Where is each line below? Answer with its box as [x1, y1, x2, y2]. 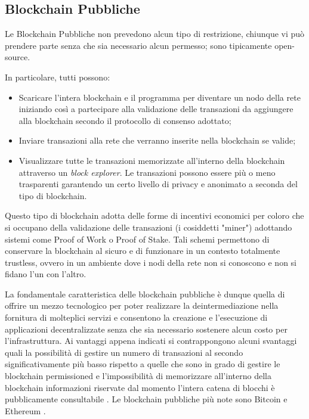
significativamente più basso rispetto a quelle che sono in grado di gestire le [5, 358, 280, 370]
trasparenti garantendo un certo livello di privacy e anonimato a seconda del [18, 178, 298, 190]
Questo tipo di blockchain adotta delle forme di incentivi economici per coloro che [5, 209, 304, 222]
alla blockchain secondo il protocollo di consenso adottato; [18, 114, 231, 126]
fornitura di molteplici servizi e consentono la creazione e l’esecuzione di [5, 311, 268, 324]
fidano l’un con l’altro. [5, 268, 86, 280]
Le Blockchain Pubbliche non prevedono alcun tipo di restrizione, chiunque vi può [5, 27, 305, 40]
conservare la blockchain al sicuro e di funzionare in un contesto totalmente [5, 244, 280, 257]
